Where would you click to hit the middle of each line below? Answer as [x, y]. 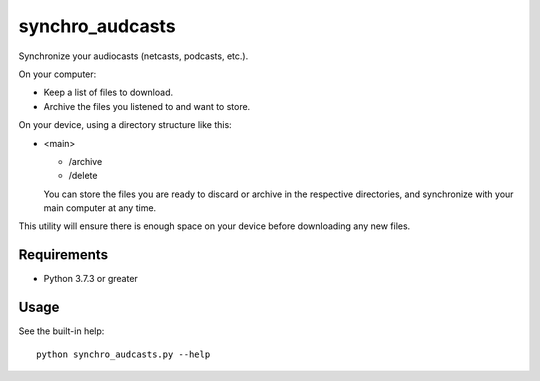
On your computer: [57, 74]
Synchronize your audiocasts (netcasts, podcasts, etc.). [133, 56]
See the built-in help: [61, 331]
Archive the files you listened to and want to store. [147, 106]
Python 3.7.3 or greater [91, 279]
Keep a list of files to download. [108, 92]
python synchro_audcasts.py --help [123, 354]
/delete [83, 176]
